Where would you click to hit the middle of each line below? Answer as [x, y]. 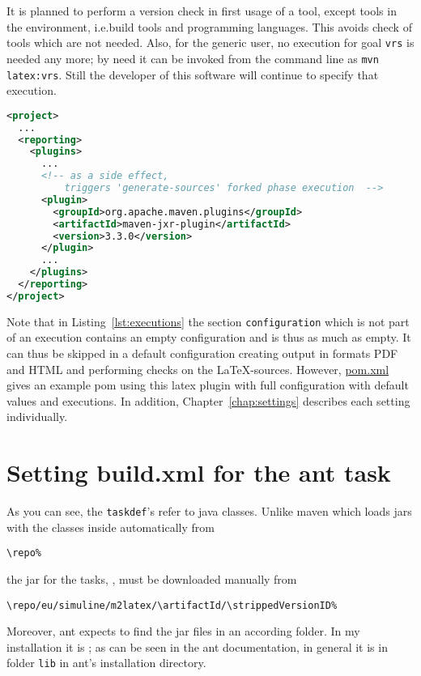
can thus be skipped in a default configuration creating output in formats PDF [202, 353]
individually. [37, 417]
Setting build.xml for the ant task [199, 472]
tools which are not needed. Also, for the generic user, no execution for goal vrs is [210, 43]
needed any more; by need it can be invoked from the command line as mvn [193, 58]
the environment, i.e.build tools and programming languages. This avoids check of [209, 26]
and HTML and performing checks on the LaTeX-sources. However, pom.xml [198, 369]
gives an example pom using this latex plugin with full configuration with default [208, 385]
